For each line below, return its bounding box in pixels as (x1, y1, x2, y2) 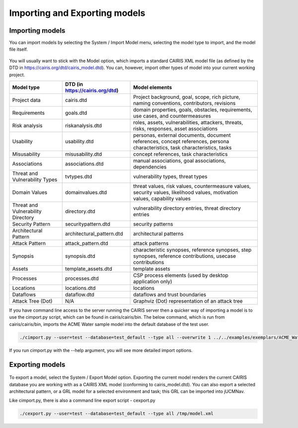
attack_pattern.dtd (65, 240, 109, 247)
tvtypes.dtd (65, 173, 92, 180)
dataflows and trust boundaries (133, 291, 206, 298)
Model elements (133, 84, 172, 91)
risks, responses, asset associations (133, 125, 218, 132)
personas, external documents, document (133, 132, 231, 139)
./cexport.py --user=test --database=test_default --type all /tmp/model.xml (19, 411, 214, 417)
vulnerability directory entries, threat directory (133, 205, 241, 212)
